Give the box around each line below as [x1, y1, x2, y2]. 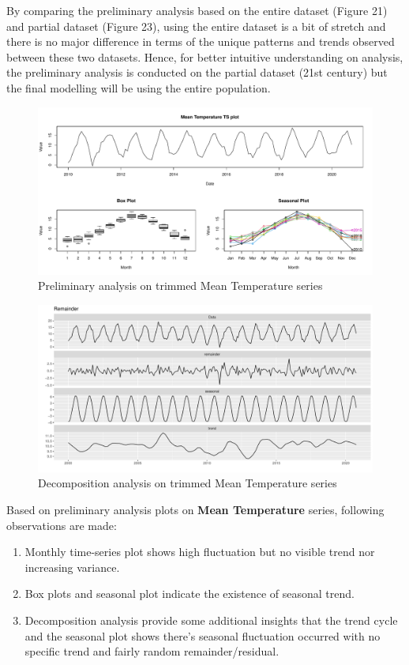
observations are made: [6, 517, 117, 533]
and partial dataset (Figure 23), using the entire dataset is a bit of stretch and [6, 17, 386, 34]
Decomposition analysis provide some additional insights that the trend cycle [24, 611, 398, 628]
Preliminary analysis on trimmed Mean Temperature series [38, 277, 323, 294]
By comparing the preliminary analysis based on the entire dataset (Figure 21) [6, 2, 388, 18]
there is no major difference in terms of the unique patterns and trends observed [6, 33, 395, 50]
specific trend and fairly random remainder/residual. [24, 643, 280, 659]
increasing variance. [24, 558, 120, 575]
